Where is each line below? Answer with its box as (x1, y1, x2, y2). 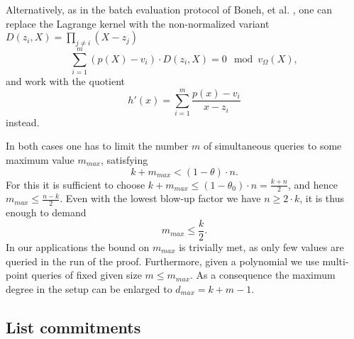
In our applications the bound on (6, 239, 150, 254)
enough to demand (6, 205, 87, 220)
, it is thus (299, 191, 344, 206)
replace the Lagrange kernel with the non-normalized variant (6, 16, 270, 30)
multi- (322, 253, 349, 268)
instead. (6, 114, 40, 129)
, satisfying (100, 152, 148, 167)
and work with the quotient (6, 74, 126, 89)
